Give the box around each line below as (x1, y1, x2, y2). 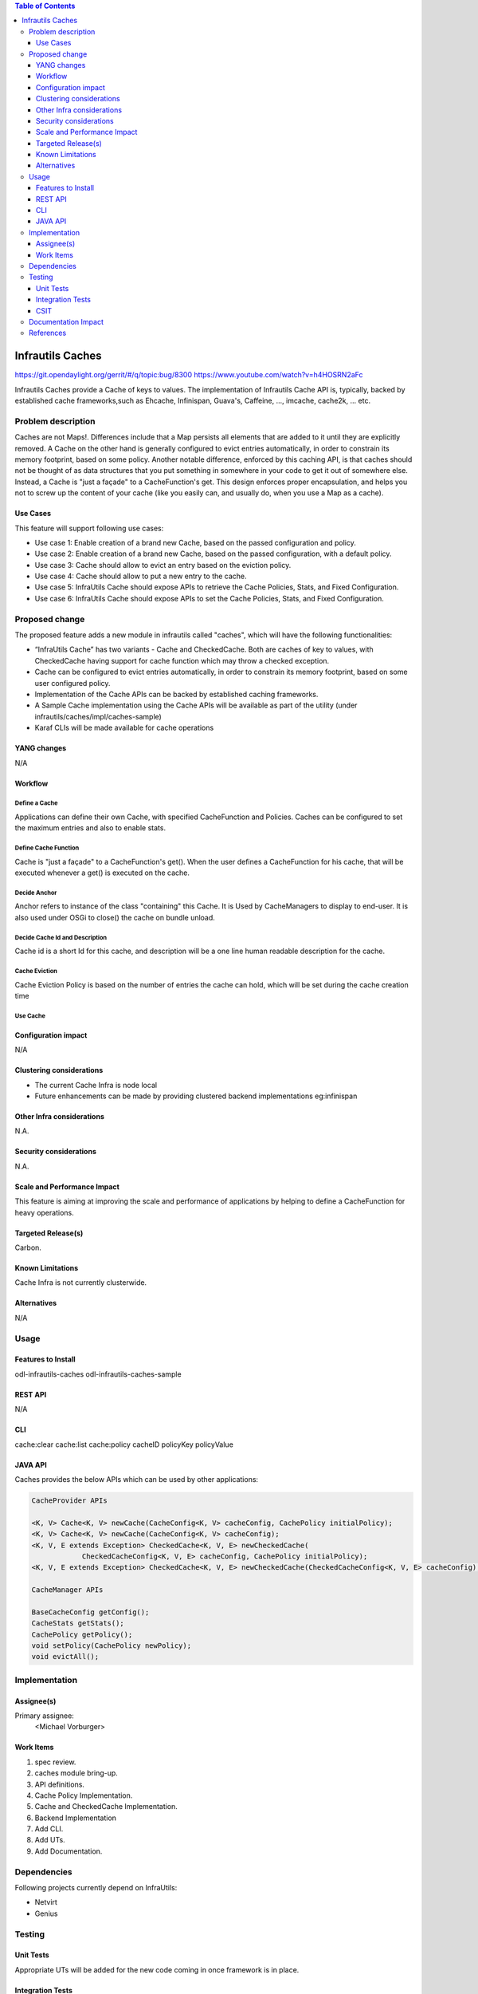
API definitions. (34, 1779, 85, 1789)
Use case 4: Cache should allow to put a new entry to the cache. (34, 571, 247, 581)
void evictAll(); (31, 1652, 100, 1661)
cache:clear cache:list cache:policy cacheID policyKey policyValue (14, 1440, 234, 1449)
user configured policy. (34, 678, 111, 688)
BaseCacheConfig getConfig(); (31, 1607, 150, 1617)
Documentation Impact (29, 317, 104, 326)
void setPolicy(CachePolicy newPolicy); (31, 1641, 191, 1650)
